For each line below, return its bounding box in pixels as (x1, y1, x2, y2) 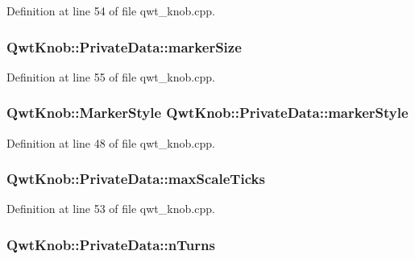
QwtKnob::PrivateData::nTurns (6, 234, 215, 254)
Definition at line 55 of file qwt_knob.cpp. (6, 68, 215, 85)
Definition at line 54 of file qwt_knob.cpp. (6, 2, 215, 19)
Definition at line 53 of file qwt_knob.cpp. (6, 200, 215, 217)
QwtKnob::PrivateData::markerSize (6, 36, 242, 56)
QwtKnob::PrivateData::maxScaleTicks (6, 169, 265, 189)
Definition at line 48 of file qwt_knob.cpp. (6, 134, 215, 151)
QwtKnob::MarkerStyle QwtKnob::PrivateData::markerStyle (6, 102, 409, 123)
